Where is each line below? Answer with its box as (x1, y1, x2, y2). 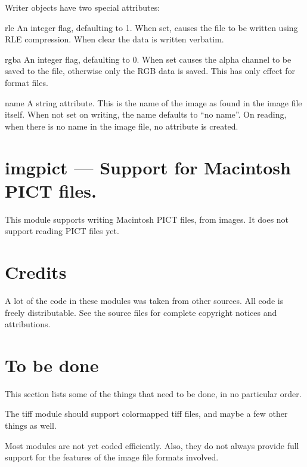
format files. (5, 76, 48, 88)
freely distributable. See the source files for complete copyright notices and (5, 306, 277, 318)
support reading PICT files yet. (5, 225, 119, 237)
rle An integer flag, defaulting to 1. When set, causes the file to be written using (5, 21, 298, 33)
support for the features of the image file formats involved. (5, 451, 219, 463)
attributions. (5, 318, 51, 330)
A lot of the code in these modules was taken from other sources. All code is (5, 294, 284, 306)
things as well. (5, 419, 57, 432)
